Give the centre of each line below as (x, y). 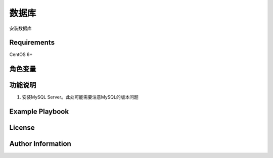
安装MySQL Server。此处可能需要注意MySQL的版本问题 (80, 97)
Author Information (40, 144)
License (22, 128)
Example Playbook (39, 112)
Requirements (32, 43)
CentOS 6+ (21, 55)
